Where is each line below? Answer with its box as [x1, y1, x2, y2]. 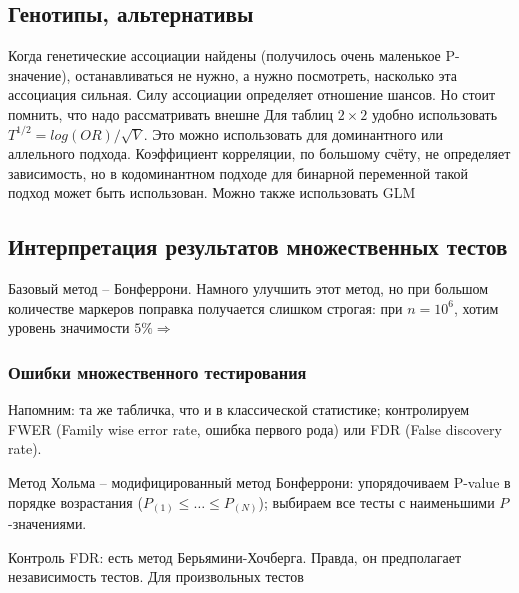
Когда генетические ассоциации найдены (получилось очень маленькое [8, 45, 441, 66]
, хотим [453, 297, 499, 318]
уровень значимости [8, 317, 130, 338]
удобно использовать [371, 103, 498, 124]
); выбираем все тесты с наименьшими [258, 491, 495, 512]
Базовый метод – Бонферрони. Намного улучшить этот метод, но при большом [8, 278, 489, 299]
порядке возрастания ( [8, 491, 143, 512]
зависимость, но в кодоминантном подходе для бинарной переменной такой [8, 162, 469, 183]
